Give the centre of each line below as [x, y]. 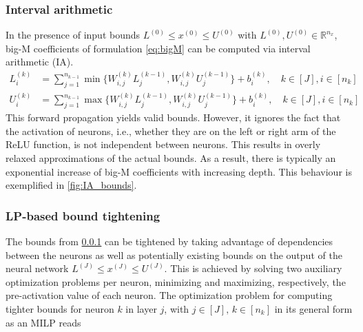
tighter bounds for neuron [60, 309]
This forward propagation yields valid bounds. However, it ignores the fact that [173, 117]
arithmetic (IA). [40, 62]
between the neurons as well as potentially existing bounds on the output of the [174, 255]
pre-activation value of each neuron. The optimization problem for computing [169, 295]
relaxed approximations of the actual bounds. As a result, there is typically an [171, 158]
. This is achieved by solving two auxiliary [253, 268]
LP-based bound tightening [83, 215]
